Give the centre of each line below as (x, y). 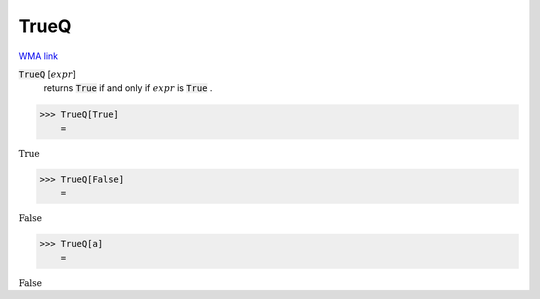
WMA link (38, 56)
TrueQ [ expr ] (47, 74)
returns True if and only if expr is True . (128, 88)
